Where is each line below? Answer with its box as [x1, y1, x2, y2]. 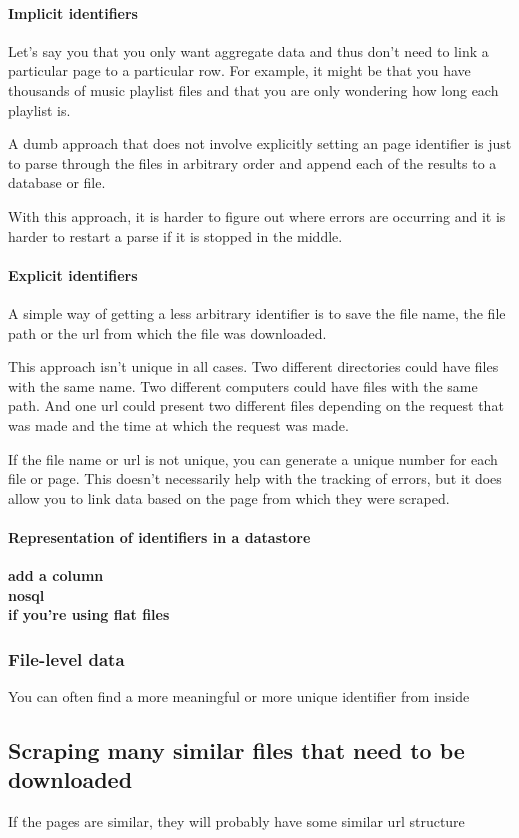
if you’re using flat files [8, 604, 170, 625]
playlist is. [8, 99, 71, 120]
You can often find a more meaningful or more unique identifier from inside [8, 686, 470, 707]
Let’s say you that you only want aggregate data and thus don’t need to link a [8, 40, 489, 61]
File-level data [8, 646, 125, 671]
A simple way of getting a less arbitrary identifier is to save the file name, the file [8, 302, 506, 323]
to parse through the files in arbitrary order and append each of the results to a [8, 152, 497, 173]
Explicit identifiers [8, 264, 138, 285]
